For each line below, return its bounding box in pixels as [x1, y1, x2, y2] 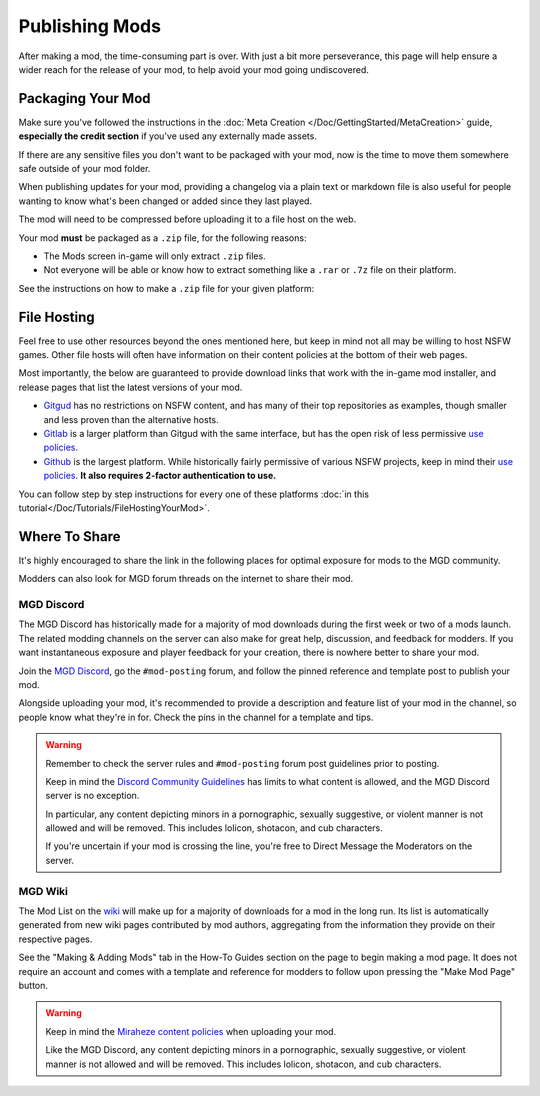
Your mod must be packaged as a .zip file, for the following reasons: [18, 231, 307, 244]
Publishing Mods [18, 15, 162, 37]
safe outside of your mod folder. [18, 163, 151, 175]
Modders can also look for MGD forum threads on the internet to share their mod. [18, 573, 354, 585]
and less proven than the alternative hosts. [43, 413, 219, 425]
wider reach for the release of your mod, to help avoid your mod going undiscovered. [18, 63, 370, 75]
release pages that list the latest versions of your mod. [18, 381, 243, 393]
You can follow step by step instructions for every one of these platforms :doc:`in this [18, 488, 370, 500]
